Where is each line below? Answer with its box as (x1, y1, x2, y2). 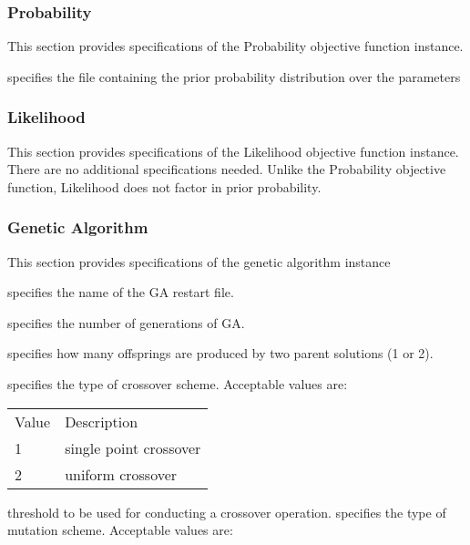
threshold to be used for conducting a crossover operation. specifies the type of (7, 502, 446, 521)
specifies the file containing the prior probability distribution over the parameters (7, 67, 461, 86)
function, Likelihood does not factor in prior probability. (7, 177, 322, 196)
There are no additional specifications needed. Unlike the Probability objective (7, 159, 446, 179)
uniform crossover (65, 463, 178, 485)
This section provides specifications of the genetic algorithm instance (7, 252, 391, 271)
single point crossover (65, 437, 201, 458)
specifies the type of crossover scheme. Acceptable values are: (7, 375, 348, 393)
